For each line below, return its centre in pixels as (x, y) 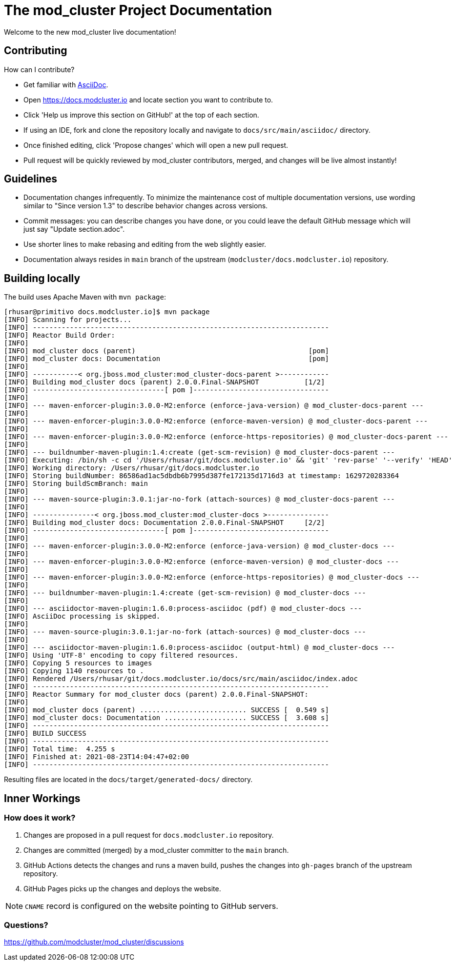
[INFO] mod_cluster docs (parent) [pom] (166, 351)
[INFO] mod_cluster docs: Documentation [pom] (166, 359)
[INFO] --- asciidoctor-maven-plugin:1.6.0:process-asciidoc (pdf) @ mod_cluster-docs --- (183, 609)
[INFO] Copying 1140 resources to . (74, 671)
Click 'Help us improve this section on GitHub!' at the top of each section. (141, 115)
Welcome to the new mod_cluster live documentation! (90, 32)
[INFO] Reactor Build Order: (60, 335)
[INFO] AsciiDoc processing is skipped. (82, 616)
